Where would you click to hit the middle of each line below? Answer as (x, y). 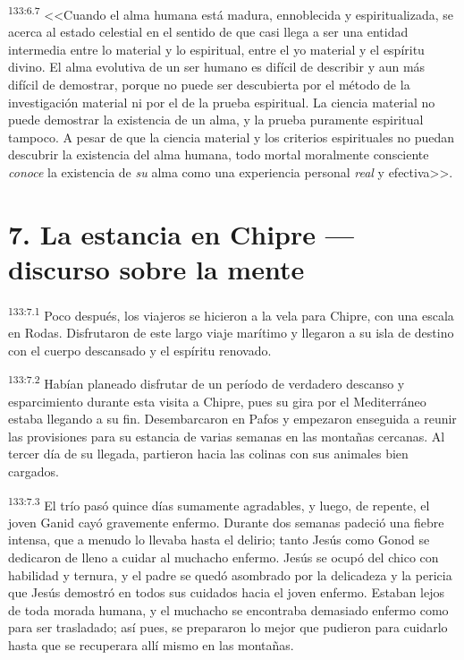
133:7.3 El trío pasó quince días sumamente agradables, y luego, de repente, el (219, 503)
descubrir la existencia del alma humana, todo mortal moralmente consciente (219, 154)
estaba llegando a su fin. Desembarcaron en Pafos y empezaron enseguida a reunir (232, 419)
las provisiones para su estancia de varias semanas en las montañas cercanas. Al (227, 436)
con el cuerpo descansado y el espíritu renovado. (140, 350)
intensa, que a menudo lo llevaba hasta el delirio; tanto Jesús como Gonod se (219, 540)
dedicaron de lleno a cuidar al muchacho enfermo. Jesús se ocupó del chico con (224, 557)
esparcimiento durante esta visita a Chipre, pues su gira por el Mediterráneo (217, 401)
